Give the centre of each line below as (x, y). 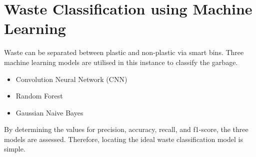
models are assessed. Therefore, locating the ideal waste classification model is (123, 139)
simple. (15, 149)
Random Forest (39, 96)
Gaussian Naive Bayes (49, 112)
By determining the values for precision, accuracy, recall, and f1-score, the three (126, 129)
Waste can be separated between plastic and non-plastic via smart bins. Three (124, 52)
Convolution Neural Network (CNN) (71, 79)
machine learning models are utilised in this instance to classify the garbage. (121, 62)
